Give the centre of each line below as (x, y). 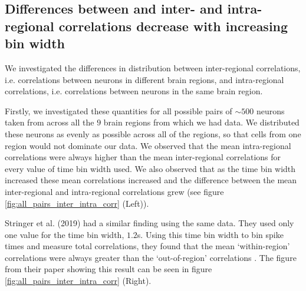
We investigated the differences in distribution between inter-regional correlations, (153, 67)
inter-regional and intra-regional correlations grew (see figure (114, 191)
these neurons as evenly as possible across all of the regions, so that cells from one (153, 133)
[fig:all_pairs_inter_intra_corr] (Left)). (77, 203)
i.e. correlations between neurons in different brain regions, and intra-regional (144, 79)
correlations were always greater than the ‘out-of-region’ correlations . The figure (151, 257)
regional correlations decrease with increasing (147, 26)
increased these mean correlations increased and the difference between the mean (151, 180)
